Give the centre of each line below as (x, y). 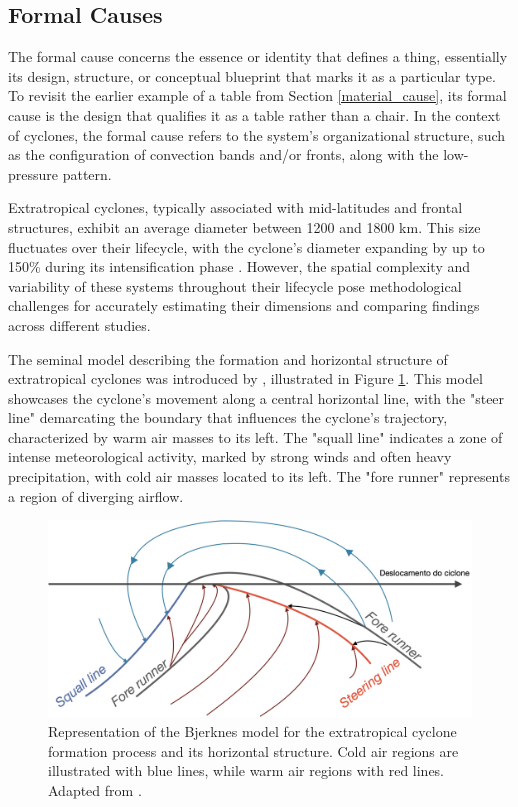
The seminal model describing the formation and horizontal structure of (228, 358)
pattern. (87, 173)
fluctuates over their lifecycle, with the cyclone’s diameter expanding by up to (246, 246)
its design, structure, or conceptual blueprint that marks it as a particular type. (252, 75)
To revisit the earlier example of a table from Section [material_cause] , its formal (257, 95)
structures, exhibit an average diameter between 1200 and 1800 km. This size (244, 226)
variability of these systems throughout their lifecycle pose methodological (235, 285)
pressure (33, 173)
